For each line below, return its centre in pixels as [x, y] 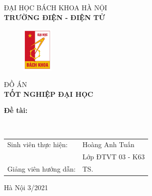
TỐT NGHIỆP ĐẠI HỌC [49, 94]
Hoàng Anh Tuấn [108, 144]
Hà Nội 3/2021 [26, 187]
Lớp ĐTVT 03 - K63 [113, 157]
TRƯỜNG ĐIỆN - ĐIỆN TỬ [54, 17]
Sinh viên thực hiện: [38, 144]
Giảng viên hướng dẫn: [42, 169]
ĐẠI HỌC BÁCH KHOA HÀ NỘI [56, 7]
